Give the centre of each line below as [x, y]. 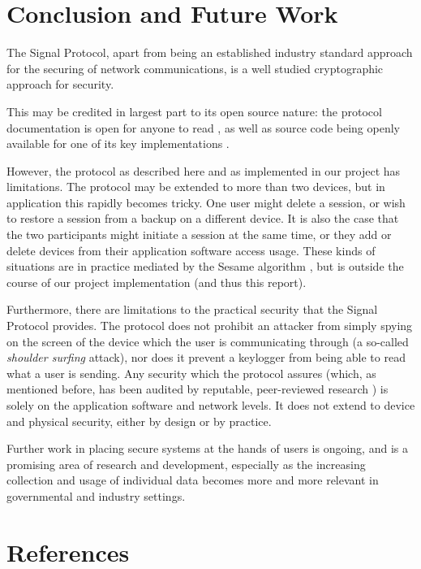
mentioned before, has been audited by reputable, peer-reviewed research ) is [198, 389]
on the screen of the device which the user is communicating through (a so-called [208, 341]
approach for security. [60, 84]
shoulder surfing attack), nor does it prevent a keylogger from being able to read [206, 357]
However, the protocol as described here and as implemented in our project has [204, 170]
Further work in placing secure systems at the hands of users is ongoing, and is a [207, 448]
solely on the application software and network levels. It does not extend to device [211, 405]
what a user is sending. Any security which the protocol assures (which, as [191, 373]
